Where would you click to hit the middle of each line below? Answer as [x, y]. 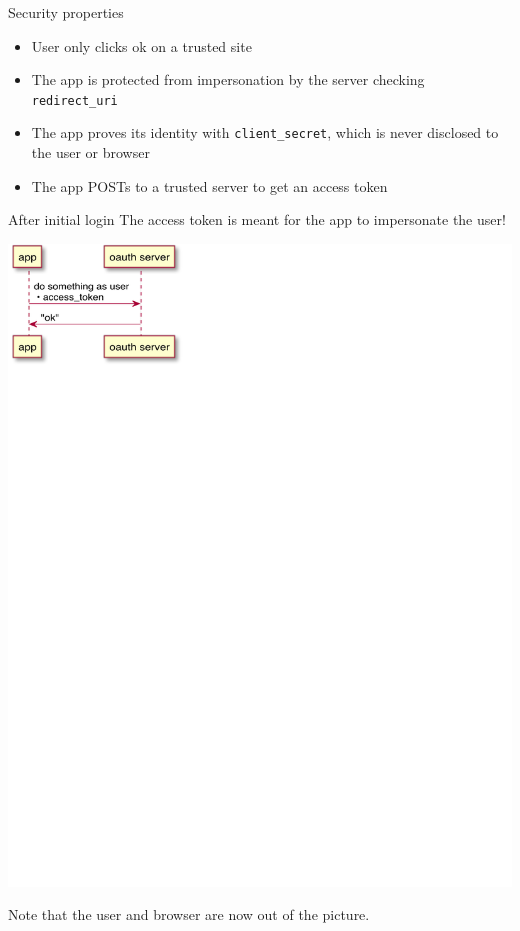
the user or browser [90, 152]
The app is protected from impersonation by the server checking [228, 79]
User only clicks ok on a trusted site [141, 45]
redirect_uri [74, 100]
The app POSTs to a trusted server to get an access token [209, 185]
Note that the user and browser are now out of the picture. [189, 914]
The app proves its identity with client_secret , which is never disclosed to [265, 132]
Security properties [66, 12]
